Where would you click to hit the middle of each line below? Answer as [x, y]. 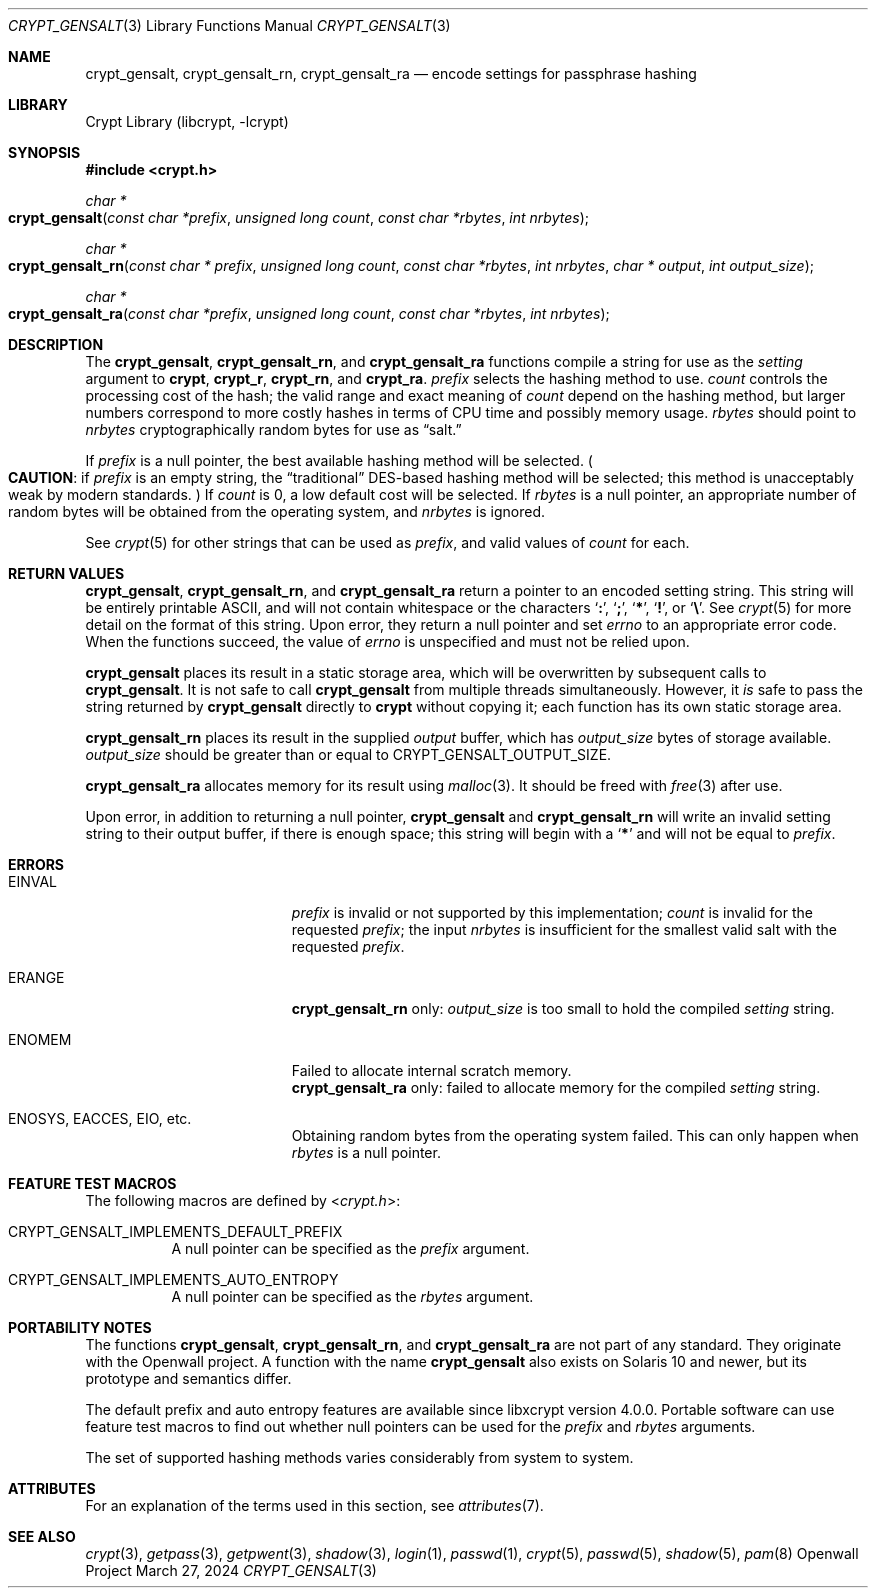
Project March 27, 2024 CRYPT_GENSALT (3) [231, 1570]
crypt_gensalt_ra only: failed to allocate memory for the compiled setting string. [556, 1087]
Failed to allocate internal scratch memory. [431, 1070]
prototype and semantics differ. [188, 1378]
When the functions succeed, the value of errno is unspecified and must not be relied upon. [387, 641]
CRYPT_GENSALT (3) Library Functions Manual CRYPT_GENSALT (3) [229, 25]
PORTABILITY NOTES [80, 1327]
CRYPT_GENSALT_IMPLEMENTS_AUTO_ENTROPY [173, 1279]
